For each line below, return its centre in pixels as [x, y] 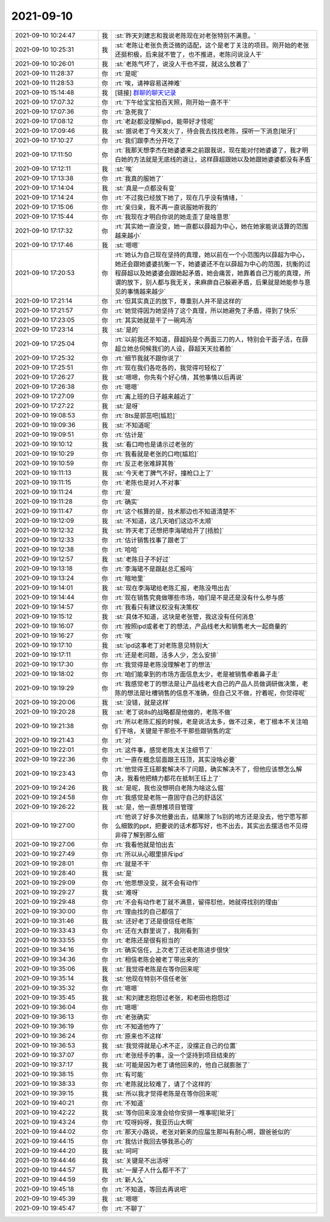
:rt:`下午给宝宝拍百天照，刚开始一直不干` [173, 102]
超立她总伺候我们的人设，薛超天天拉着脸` [174, 348]
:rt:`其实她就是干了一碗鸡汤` [154, 320]
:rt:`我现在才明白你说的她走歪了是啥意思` [173, 216]
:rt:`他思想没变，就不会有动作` [157, 882]
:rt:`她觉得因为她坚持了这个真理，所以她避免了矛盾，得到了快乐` [206, 311]
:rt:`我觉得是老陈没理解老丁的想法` [163, 664]
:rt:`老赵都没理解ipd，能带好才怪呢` [165, 121]
